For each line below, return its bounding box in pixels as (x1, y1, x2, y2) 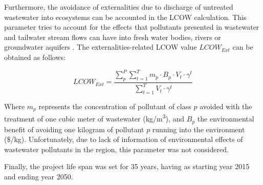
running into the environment (152, 124, 245, 134)
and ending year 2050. (4, 171, 73, 181)
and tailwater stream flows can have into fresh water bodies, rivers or (4, 31, 221, 42)
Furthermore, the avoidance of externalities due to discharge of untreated (4, 2, 233, 12)
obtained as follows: (4, 51, 65, 62)
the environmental (197, 113, 254, 124)
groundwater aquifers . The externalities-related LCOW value (4, 42, 197, 52)
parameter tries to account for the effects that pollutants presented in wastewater (4, 22, 259, 32)
